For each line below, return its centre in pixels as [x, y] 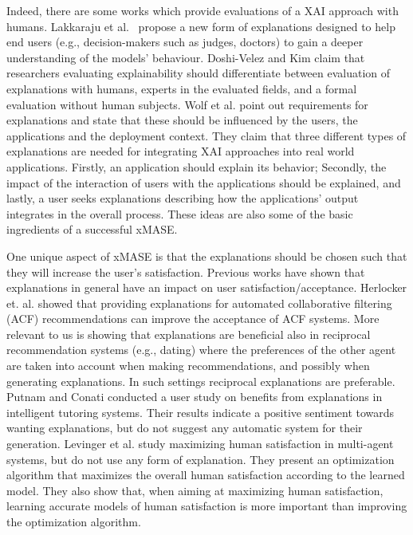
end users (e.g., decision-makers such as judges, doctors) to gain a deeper [185, 42]
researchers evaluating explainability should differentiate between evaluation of [199, 73]
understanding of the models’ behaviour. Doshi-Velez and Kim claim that [186, 57]
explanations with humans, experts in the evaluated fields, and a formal [182, 88]
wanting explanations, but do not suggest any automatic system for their [185, 428]
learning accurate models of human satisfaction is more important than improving [207, 506]
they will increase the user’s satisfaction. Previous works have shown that [186, 271]
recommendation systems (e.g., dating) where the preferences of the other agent [201, 350]
